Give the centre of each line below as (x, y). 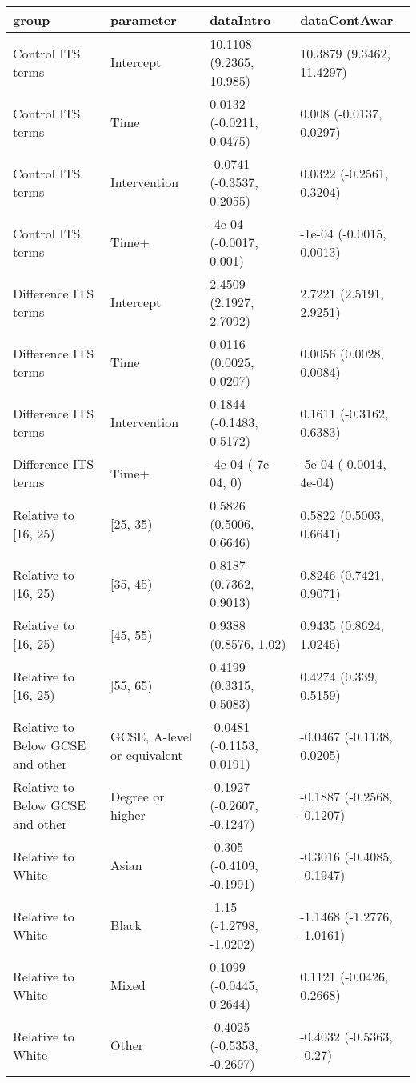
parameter (144, 20)
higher (128, 814)
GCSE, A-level (152, 736)
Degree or (138, 796)
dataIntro (240, 20)
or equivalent (147, 754)
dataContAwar (347, 20)
